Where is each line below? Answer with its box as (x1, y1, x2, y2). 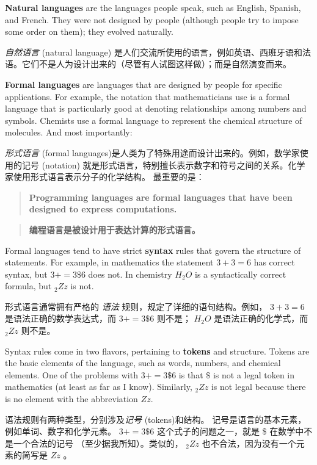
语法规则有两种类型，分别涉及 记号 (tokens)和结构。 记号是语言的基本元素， (5, 413, 307, 425)
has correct (253, 256, 295, 269)
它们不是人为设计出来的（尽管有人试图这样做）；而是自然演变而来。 (21, 57, 291, 70)
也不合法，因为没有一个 (202, 436, 296, 449)
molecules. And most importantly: (5, 126, 133, 139)
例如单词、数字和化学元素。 (5, 425, 116, 438)
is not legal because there (211, 380, 306, 393)
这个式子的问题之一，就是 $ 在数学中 (156, 425, 304, 438)
